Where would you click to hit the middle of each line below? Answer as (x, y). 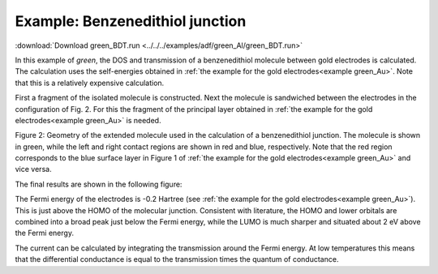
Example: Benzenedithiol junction (131, 21)
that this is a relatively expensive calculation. (90, 83)
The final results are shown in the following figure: (99, 184)
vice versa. (33, 169)
